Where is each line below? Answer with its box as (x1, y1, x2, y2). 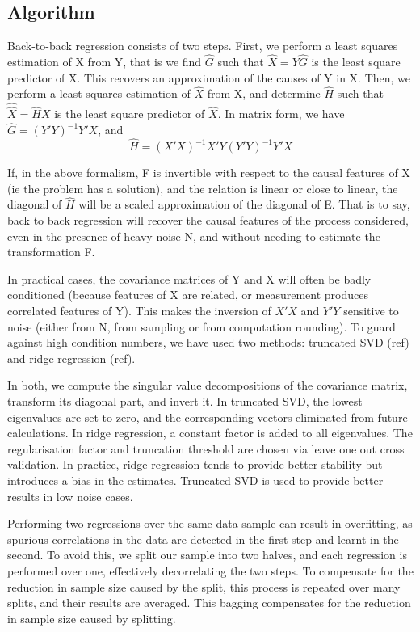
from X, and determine (207, 85, 321, 102)
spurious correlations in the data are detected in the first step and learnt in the (7, 530, 399, 547)
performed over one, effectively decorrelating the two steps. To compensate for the (7, 562, 414, 579)
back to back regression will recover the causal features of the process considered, (7, 212, 409, 229)
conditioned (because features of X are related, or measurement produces (7, 286, 368, 303)
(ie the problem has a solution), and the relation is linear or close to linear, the (7, 179, 398, 196)
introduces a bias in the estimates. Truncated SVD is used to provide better (7, 471, 384, 488)
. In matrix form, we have (217, 105, 345, 122)
